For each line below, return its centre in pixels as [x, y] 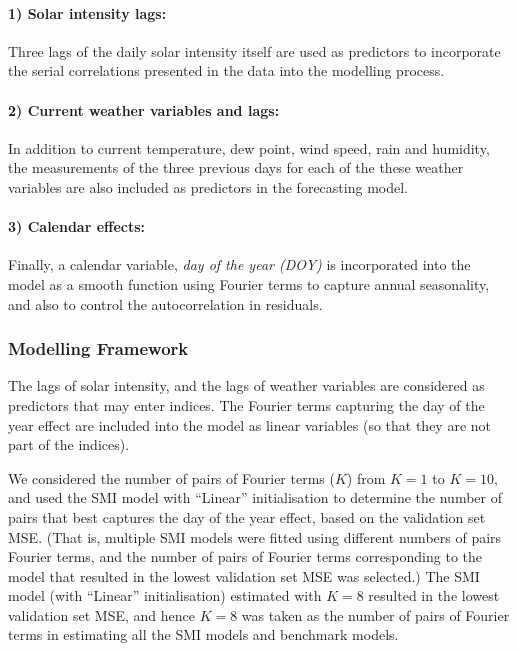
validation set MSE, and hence [101, 614]
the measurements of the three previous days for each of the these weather [236, 167]
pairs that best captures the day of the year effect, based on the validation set [247, 516]
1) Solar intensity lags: [87, 12]
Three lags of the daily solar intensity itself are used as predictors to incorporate [254, 50]
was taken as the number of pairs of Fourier [375, 614]
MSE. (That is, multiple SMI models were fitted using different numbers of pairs [255, 536]
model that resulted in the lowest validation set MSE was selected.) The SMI [244, 575]
